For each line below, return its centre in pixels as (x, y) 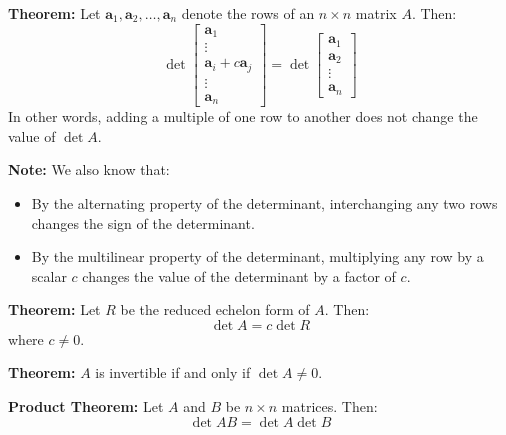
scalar (49, 275)
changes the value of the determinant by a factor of (239, 275)
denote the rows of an (248, 13)
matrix (376, 13)
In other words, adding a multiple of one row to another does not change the (243, 116)
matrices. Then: (329, 406)
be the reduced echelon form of (215, 309)
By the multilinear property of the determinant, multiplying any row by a (257, 256)
